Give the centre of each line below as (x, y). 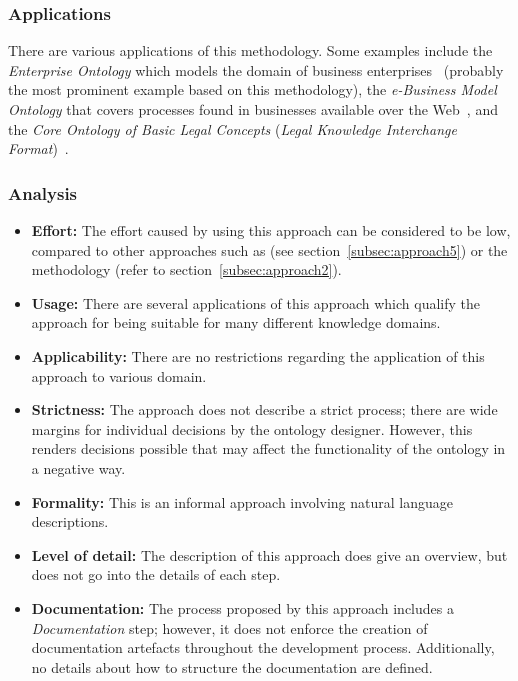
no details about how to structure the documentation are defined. (232, 666)
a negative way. (78, 467)
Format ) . (38, 148)
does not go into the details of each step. (156, 574)
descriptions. (70, 521)
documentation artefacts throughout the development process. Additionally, (263, 647)
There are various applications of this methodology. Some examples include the (250, 50)
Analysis (43, 192)
